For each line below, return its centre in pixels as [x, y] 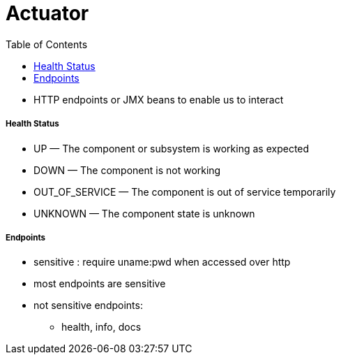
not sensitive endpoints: [88, 305]
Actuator [47, 13]
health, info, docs [101, 327]
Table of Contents [47, 44]
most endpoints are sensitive [100, 284]
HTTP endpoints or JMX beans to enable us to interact [159, 99]
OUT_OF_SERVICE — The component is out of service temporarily [185, 192]
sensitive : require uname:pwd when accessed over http [162, 262]
